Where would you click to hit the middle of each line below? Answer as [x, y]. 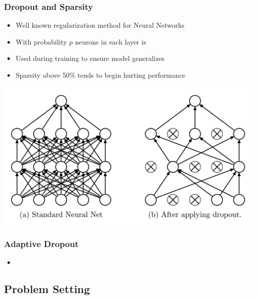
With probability [41, 41]
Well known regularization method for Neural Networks [100, 25]
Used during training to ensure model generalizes [90, 58]
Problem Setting [47, 289]
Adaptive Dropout [41, 244]
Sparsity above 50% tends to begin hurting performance [100, 75]
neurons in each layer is [111, 41]
